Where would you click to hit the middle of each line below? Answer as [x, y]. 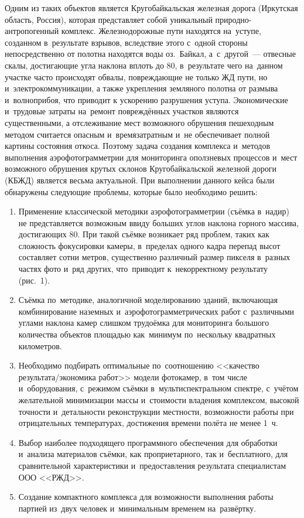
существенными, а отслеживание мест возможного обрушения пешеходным [139, 122]
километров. [40, 345]
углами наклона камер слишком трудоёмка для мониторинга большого [144, 323]
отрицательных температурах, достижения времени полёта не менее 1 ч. [148, 423]
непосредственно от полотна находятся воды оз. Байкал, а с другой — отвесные [150, 54]
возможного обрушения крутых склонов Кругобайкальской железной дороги [141, 168]
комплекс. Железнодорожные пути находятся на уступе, [161, 31]
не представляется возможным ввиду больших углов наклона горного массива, [158, 222]
